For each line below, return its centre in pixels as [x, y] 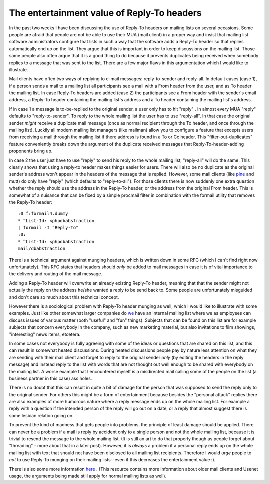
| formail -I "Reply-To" [48, 228]
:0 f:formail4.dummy [43, 214]
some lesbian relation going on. [42, 415]
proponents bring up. [31, 151]
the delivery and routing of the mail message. [56, 274]
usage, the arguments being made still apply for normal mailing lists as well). [88, 476]
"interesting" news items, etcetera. [45, 334]
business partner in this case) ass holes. [51, 378]
